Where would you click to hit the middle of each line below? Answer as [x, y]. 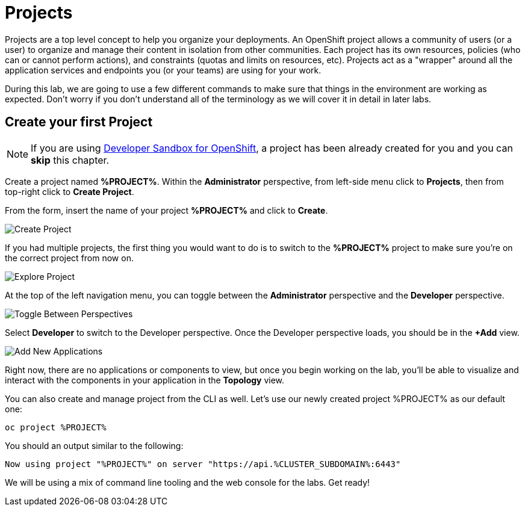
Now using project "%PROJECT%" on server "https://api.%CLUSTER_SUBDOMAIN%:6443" [203, 464]
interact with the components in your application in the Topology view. [145, 380]
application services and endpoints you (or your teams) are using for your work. [163, 70]
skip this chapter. [70, 160]
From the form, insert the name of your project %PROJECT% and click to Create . [166, 210]
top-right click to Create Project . [70, 191]
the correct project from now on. [69, 258]
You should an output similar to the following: [94, 445]
